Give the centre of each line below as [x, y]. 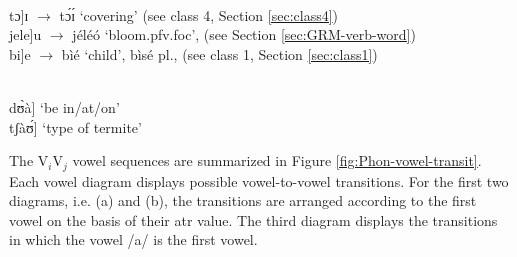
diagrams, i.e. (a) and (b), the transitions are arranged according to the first [243, 200]
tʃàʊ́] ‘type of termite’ [75, 126]
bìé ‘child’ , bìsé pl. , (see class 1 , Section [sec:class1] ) [219, 53]
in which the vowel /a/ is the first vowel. [133, 239]
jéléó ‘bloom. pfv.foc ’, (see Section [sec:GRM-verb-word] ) [244, 34]
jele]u [25, 34]
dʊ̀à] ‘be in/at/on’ [64, 106]
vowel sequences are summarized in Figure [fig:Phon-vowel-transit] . [277, 160]
